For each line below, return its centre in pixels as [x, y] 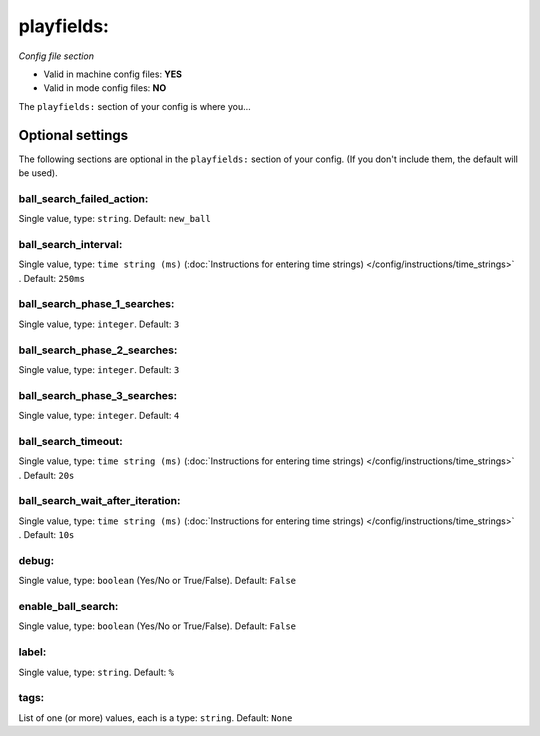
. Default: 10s [46, 535]
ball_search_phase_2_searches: [98, 350]
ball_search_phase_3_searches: [98, 395]
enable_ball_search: [68, 607]
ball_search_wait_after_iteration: [99, 501]
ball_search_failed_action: [83, 198]
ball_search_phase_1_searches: [96, 304]
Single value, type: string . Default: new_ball [115, 219]
